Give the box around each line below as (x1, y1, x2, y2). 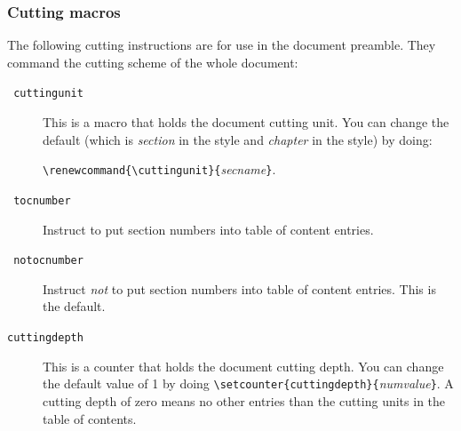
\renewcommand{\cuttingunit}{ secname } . (43, 160, 276, 179)
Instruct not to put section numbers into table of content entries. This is (43, 279, 436, 298)
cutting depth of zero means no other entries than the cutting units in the (43, 391, 446, 410)
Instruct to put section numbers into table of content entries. (43, 219, 374, 238)
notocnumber (13, 254, 83, 267)
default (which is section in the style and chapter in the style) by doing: (43, 130, 433, 148)
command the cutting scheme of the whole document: (7, 52, 298, 71)
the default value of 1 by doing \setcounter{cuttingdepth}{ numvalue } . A (43, 374, 454, 393)
